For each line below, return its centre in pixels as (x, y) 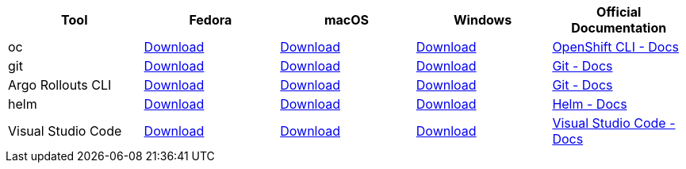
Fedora (211, 20)
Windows (483, 20)
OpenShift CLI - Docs (616, 47)
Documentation (619, 28)
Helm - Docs (590, 104)
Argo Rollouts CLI (60, 85)
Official (619, 12)
